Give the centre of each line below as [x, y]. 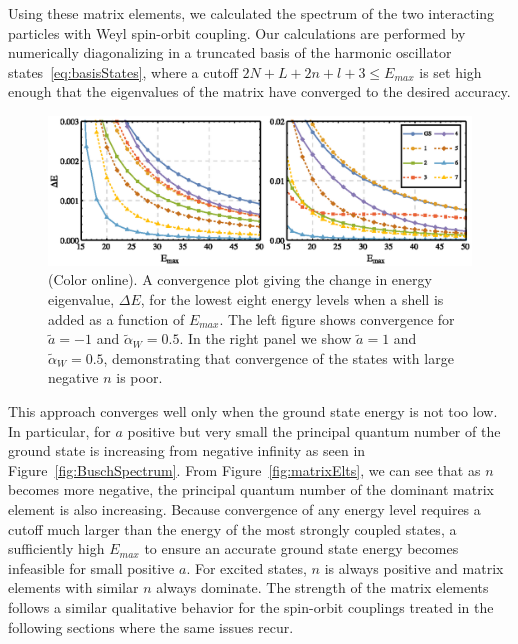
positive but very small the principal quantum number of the [314, 430]
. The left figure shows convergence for [337, 318]
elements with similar [73, 587]
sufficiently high [56, 548]
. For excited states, [246, 567]
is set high [450, 71]
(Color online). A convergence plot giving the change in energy [240, 279]
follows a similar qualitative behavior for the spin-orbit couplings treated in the [251, 606]
